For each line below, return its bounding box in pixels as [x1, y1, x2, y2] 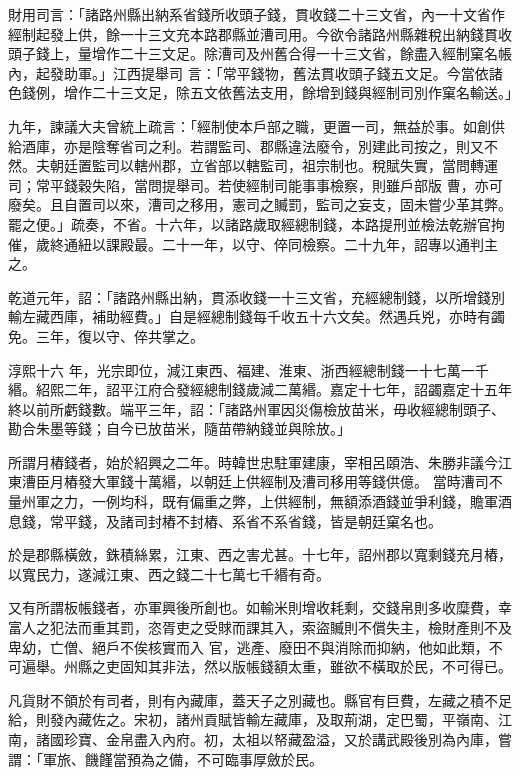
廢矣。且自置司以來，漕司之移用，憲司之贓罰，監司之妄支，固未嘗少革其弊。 [8, 194, 512, 215]
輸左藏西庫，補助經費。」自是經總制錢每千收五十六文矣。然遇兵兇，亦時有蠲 [8, 306, 505, 327]
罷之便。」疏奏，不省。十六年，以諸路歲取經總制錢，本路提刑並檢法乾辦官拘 [8, 213, 505, 234]
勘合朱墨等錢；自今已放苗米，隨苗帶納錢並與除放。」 [8, 418, 351, 439]
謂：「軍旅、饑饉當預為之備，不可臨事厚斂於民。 [8, 748, 323, 769]
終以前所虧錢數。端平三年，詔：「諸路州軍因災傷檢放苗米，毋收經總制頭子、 [8, 398, 505, 419]
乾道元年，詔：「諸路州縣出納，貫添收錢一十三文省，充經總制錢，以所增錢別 [8, 286, 505, 307]
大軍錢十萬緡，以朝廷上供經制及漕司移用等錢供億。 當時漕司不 [91, 471, 503, 492]
